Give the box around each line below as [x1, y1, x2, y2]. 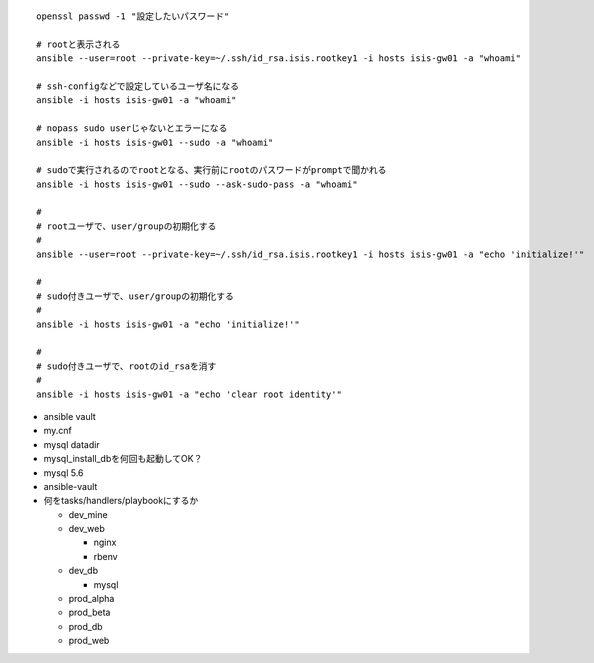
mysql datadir [43, 438, 100, 450]
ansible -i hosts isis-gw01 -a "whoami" [36, 95, 237, 106]
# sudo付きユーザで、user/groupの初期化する [36, 290, 235, 302]
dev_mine [68, 508, 109, 520]
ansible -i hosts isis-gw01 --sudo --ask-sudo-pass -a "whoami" [36, 178, 359, 190]
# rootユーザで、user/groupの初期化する [36, 220, 217, 232]
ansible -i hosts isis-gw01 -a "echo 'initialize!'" [36, 318, 300, 330]
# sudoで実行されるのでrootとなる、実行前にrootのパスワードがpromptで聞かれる [36, 165, 387, 176]
